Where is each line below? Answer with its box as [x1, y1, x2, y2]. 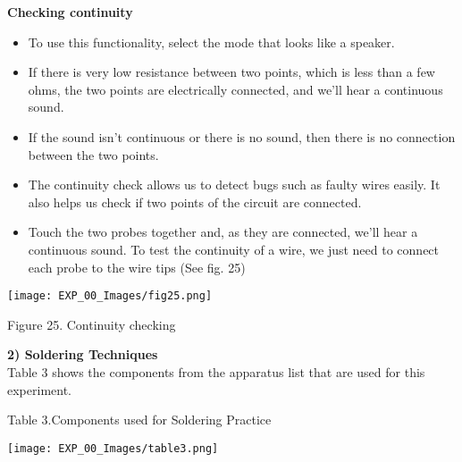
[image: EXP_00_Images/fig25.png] [7, 290, 213, 303]
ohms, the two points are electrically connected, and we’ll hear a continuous [28, 80, 443, 98]
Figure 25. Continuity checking [7, 315, 176, 333]
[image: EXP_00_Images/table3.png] [7, 441, 219, 455]
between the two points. [28, 145, 159, 164]
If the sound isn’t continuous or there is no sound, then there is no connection [28, 127, 456, 146]
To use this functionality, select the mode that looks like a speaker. [28, 32, 395, 51]
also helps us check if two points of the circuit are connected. [28, 192, 362, 211]
